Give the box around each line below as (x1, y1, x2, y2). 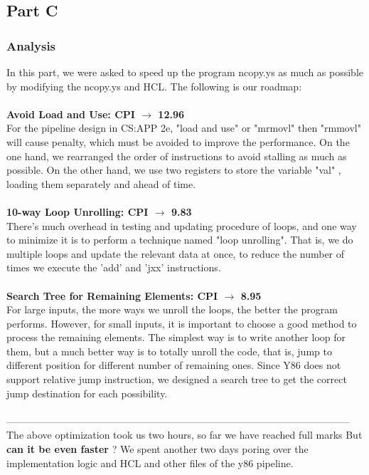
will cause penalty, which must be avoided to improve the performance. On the (6, 134, 350, 149)
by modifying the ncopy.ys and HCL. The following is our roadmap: (6, 78, 302, 93)
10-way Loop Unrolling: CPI (6, 204, 149, 219)
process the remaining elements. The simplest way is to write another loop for (6, 330, 346, 345)
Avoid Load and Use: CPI (6, 106, 135, 121)
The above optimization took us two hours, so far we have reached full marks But (6, 427, 363, 442)
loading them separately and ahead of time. (6, 176, 196, 191)
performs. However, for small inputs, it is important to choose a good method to (6, 315, 357, 330)
